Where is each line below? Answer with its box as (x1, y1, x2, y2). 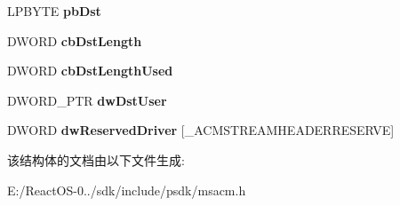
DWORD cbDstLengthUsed (7, 61, 173, 80)
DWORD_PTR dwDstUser (7, 91, 167, 109)
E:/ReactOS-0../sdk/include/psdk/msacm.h (7, 180, 246, 199)
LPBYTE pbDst (7, 2, 101, 20)
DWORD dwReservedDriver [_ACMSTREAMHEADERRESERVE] (7, 121, 395, 139)
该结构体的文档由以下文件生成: (7, 150, 185, 169)
